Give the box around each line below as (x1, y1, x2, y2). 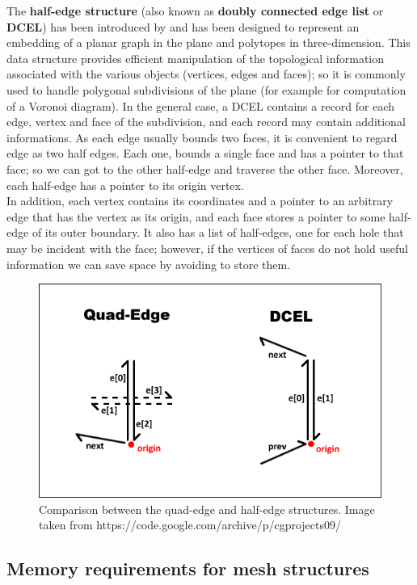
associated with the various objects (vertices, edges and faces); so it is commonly (6, 65, 406, 82)
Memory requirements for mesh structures (6, 556, 369, 581)
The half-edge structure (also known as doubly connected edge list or (6, 2, 384, 19)
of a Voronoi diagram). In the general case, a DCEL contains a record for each (6, 97, 395, 114)
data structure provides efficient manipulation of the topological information (6, 49, 385, 66)
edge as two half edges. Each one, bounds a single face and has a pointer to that (6, 145, 404, 162)
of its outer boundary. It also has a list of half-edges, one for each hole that (32, 224, 404, 241)
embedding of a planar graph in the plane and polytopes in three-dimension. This (6, 34, 411, 51)
